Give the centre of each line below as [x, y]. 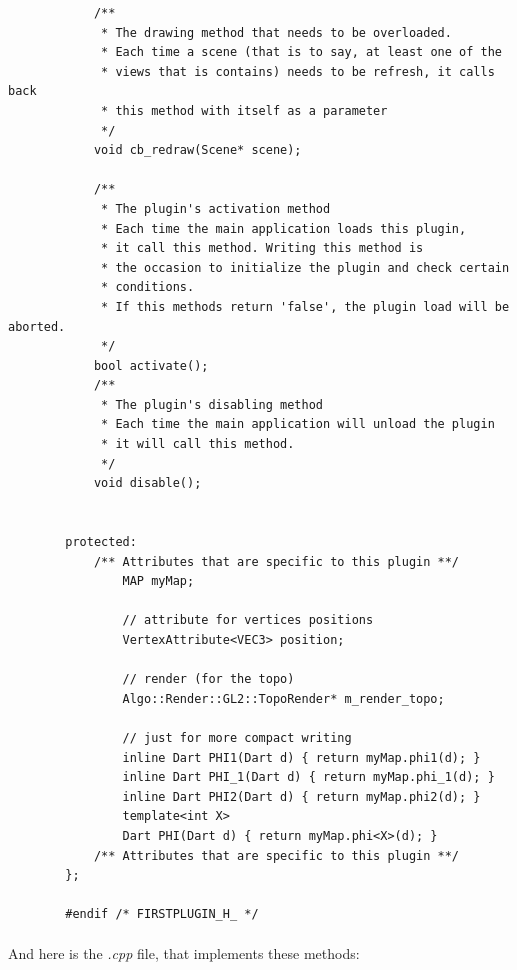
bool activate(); [151, 365]
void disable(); [147, 483]
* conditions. [148, 287]
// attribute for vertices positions [248, 620]
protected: [101, 542]
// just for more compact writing [237, 737]
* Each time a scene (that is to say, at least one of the [301, 52]
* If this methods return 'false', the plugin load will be [305, 306]
